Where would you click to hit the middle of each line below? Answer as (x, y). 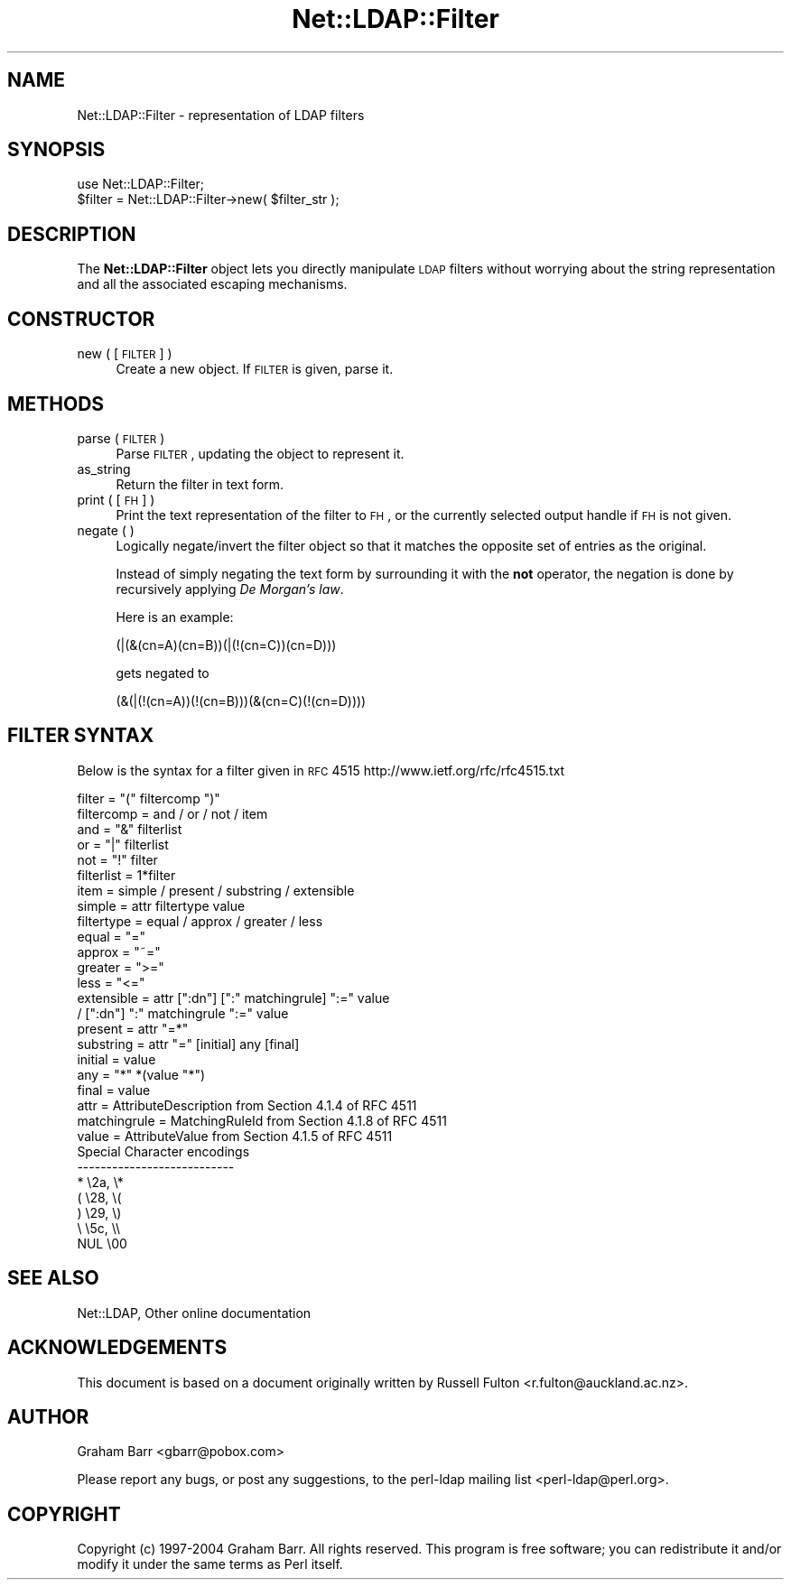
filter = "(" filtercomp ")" (149, 798)
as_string (104, 469)
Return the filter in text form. (200, 484)
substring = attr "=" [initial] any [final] (188, 1044)
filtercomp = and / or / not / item (172, 813)
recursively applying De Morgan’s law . (230, 589)
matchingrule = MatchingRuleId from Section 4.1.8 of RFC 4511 (262, 1120)
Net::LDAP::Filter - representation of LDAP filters (221, 115)
